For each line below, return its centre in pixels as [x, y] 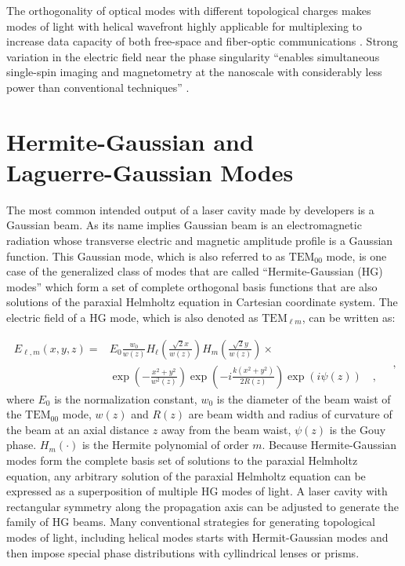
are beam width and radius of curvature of [290, 414]
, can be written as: [349, 318]
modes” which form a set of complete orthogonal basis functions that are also [192, 286]
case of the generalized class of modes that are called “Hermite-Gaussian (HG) [195, 271]
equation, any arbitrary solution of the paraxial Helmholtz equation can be [186, 475]
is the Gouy [358, 429]
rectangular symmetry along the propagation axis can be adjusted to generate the [202, 506]
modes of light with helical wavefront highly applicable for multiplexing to [184, 26]
